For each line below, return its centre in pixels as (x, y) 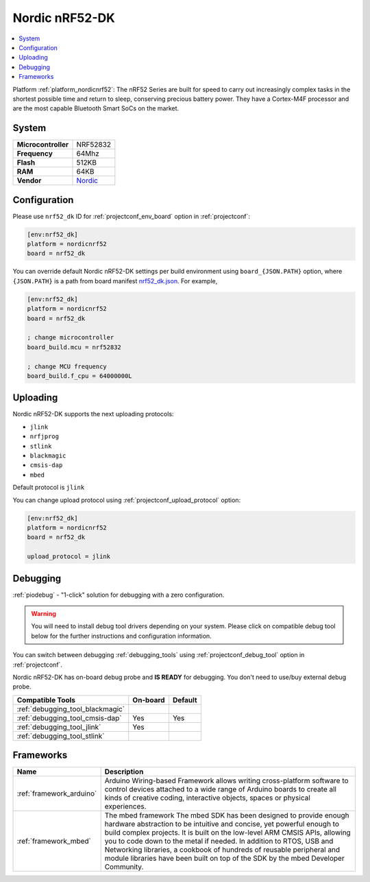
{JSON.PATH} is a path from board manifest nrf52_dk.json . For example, (115, 281)
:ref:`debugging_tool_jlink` (59, 727)
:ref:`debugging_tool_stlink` (61, 736)
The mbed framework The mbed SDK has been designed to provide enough (227, 815)
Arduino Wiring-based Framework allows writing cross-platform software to (226, 780)
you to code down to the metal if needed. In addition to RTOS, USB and (219, 842)
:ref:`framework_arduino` (57, 794)
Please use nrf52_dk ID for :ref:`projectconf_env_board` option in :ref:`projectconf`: (131, 216)
